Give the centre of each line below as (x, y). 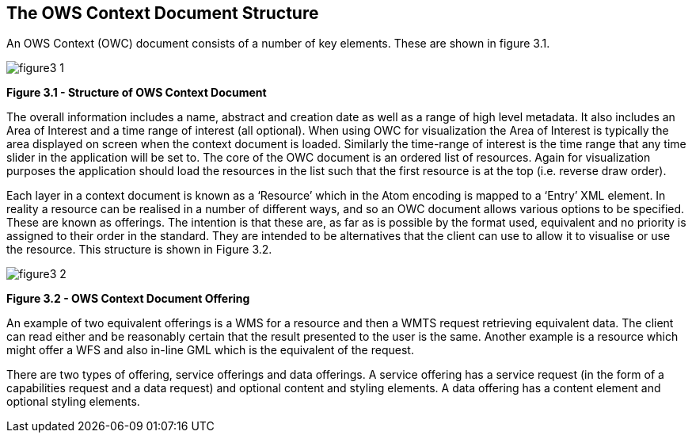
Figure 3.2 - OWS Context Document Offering (128, 299)
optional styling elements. (73, 402)
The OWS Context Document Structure (163, 13)
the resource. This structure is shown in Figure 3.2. (139, 250)
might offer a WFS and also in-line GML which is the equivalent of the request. (210, 350)
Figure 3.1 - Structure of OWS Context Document (137, 93)
